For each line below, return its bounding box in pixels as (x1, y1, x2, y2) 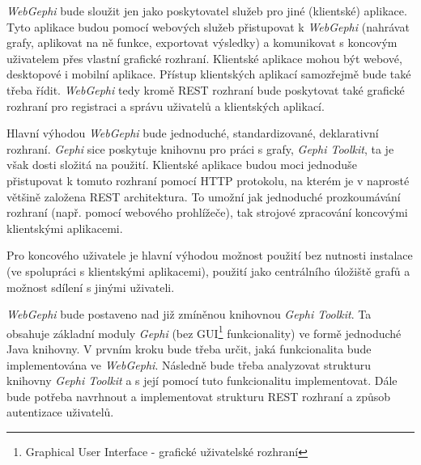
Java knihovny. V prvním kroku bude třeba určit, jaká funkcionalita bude (6, 340, 372, 357)
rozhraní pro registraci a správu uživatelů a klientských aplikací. (6, 97, 325, 114)
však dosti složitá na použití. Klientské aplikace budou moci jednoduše (6, 156, 357, 173)
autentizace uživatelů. (6, 404, 114, 421)
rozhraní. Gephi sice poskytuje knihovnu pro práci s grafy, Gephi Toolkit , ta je (6, 140, 394, 157)
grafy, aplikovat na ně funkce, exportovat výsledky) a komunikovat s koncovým (6, 34, 398, 51)
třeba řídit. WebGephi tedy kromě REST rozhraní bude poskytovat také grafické (6, 81, 405, 98)
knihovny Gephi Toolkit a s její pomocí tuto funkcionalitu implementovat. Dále (6, 372, 398, 389)
